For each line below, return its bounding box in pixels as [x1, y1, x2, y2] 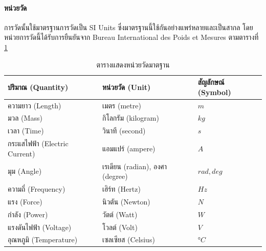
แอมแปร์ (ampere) [102, 143, 156, 153]
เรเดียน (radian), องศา [102, 161, 167, 171]
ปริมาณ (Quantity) [8, 81, 69, 92]
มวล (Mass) [8, 112, 42, 123]
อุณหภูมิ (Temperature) [8, 234, 78, 245]
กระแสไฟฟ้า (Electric [8, 138, 69, 149]
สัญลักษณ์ [197, 77, 225, 87]
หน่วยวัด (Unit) [102, 81, 151, 92]
